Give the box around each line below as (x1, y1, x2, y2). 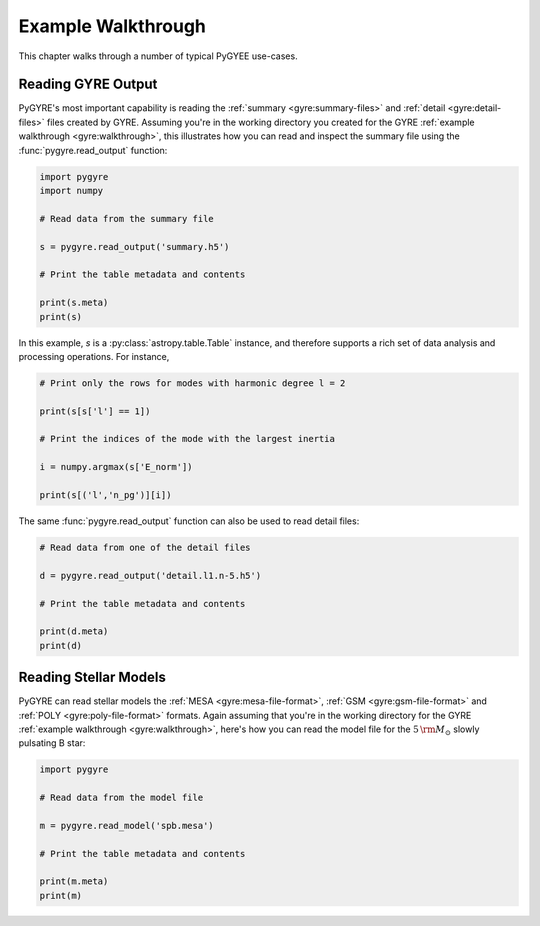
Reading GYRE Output (18, 76, 158, 93)
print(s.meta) (39, 297, 109, 309)
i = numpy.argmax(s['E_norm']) (39, 461, 194, 473)
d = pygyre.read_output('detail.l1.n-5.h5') (39, 570, 262, 581)
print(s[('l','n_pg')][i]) (39, 490, 172, 500)
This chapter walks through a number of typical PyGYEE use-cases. (18, 50, 299, 62)
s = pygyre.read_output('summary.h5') (39, 241, 230, 252)
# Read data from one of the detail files (39, 541, 251, 553)
